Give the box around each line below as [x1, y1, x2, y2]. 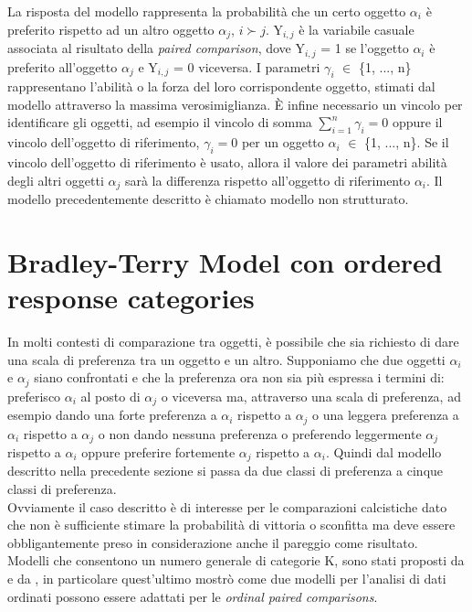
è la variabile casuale [299, 19, 414, 38]
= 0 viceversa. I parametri [173, 57, 320, 76]
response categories [7, 279, 255, 317]
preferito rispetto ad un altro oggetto [7, 19, 215, 38]
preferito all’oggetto [7, 57, 118, 76]
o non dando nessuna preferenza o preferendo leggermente [98, 424, 422, 443]
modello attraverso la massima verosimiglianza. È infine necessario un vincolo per [7, 94, 463, 113]
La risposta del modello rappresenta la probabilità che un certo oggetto [7, 2, 406, 20]
